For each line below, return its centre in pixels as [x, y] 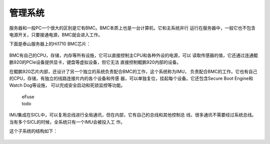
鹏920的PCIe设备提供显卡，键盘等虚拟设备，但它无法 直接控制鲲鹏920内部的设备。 [95, 62]
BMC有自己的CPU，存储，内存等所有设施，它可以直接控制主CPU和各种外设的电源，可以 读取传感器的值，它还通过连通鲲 [134, 55]
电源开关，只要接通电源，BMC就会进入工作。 [56, 34]
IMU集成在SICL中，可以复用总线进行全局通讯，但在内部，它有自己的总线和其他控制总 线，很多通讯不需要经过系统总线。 [133, 115]
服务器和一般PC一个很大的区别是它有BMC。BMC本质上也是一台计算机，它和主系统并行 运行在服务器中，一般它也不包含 [132, 28]
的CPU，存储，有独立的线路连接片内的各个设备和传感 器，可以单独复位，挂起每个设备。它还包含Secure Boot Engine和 [131, 78]
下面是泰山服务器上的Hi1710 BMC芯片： [50, 44]
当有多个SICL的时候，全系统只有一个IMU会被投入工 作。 [67, 122]
